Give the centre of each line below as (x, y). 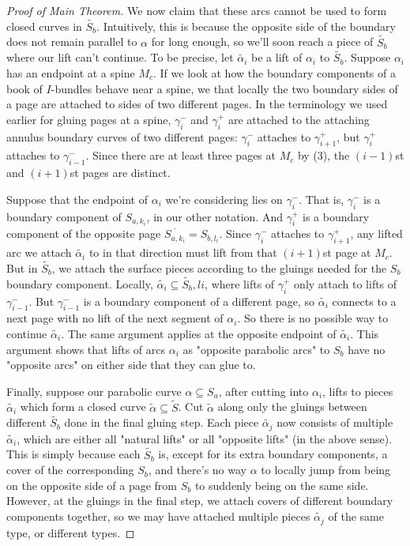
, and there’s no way (197, 470)
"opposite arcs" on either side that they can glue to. (131, 365)
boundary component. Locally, (80, 283)
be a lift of (277, 57)
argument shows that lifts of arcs (86, 349)
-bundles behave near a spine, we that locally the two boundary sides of (224, 88)
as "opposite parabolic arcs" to (256, 349)
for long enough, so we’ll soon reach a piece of (262, 41)
